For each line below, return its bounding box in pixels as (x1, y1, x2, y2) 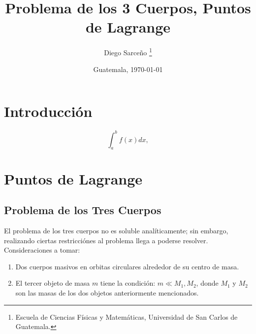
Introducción (4, 101, 93, 121)
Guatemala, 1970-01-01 (93, 64, 163, 74)
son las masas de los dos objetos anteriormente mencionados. (15, 287, 199, 297)
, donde (196, 278, 219, 288)
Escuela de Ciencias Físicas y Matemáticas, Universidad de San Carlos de (15, 311, 238, 322)
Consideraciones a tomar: (4, 245, 80, 255)
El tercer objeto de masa (15, 278, 90, 288)
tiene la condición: (100, 278, 156, 288)
